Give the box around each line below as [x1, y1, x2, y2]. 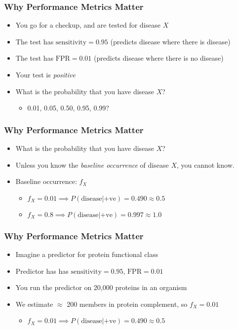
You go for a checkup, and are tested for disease [15, 20, 160, 30]
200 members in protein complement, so [67, 298, 188, 309]
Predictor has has [15, 265, 69, 276]
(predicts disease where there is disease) [110, 36, 231, 46]
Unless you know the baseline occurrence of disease [15, 159, 169, 170]
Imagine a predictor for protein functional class [15, 249, 159, 259]
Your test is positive [15, 70, 76, 79]
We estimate [15, 298, 53, 309]
